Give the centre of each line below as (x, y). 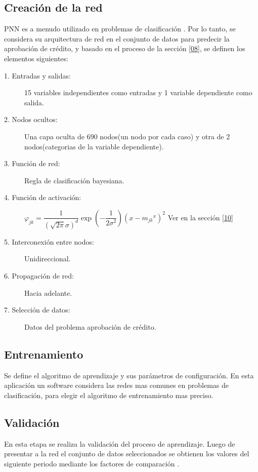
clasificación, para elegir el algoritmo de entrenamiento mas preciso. (109, 395)
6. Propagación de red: (39, 276)
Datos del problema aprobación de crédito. (90, 326)
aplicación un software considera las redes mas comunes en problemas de (116, 385)
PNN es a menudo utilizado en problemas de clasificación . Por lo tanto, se (120, 29)
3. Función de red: (32, 163)
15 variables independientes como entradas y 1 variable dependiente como (138, 92)
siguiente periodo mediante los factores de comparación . (92, 463)
